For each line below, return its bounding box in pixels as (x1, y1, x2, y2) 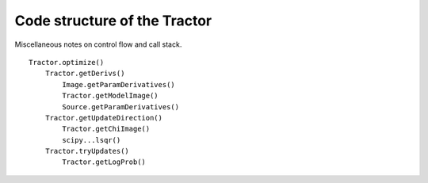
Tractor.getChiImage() (62, 124, 151, 134)
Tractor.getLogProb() (62, 158, 147, 166)
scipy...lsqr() (62, 135, 121, 144)
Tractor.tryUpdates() (44, 147, 130, 156)
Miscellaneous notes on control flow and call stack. (14, 40, 182, 49)
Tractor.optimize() (29, 58, 105, 67)
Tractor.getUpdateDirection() (44, 113, 162, 122)
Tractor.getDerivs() (44, 69, 125, 78)
